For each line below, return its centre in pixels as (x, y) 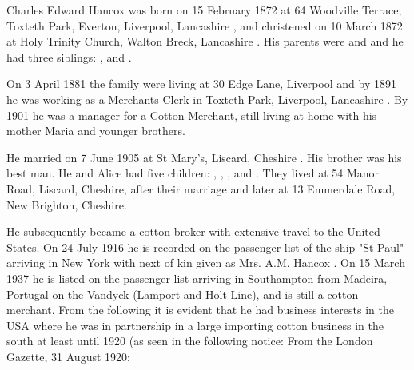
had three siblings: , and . (69, 56)
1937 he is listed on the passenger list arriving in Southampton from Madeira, (197, 278)
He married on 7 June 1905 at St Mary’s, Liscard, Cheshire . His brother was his (204, 157)
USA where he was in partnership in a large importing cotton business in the (195, 325)
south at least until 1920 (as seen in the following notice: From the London (190, 341)
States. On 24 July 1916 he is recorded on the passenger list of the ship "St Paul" (205, 247)
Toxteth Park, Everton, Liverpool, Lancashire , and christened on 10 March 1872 (205, 25)
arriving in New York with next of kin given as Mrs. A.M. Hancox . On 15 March (206, 263)
